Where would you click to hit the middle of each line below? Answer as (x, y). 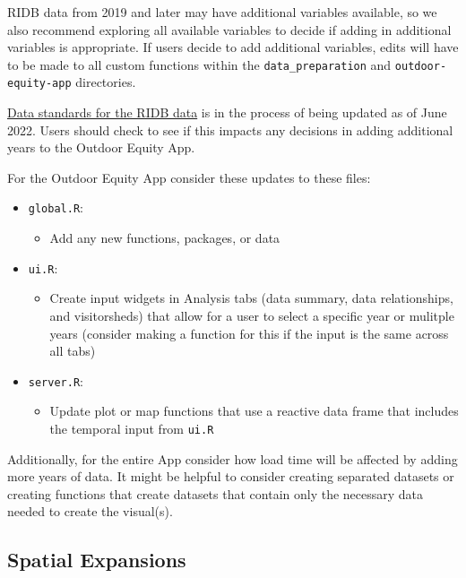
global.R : (56, 207)
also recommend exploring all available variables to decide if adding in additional (229, 29)
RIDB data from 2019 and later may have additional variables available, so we (222, 12)
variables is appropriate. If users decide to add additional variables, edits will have (233, 47)
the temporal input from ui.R (132, 428)
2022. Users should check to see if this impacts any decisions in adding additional (230, 129)
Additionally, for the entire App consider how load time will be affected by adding (233, 458)
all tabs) (73, 351)
